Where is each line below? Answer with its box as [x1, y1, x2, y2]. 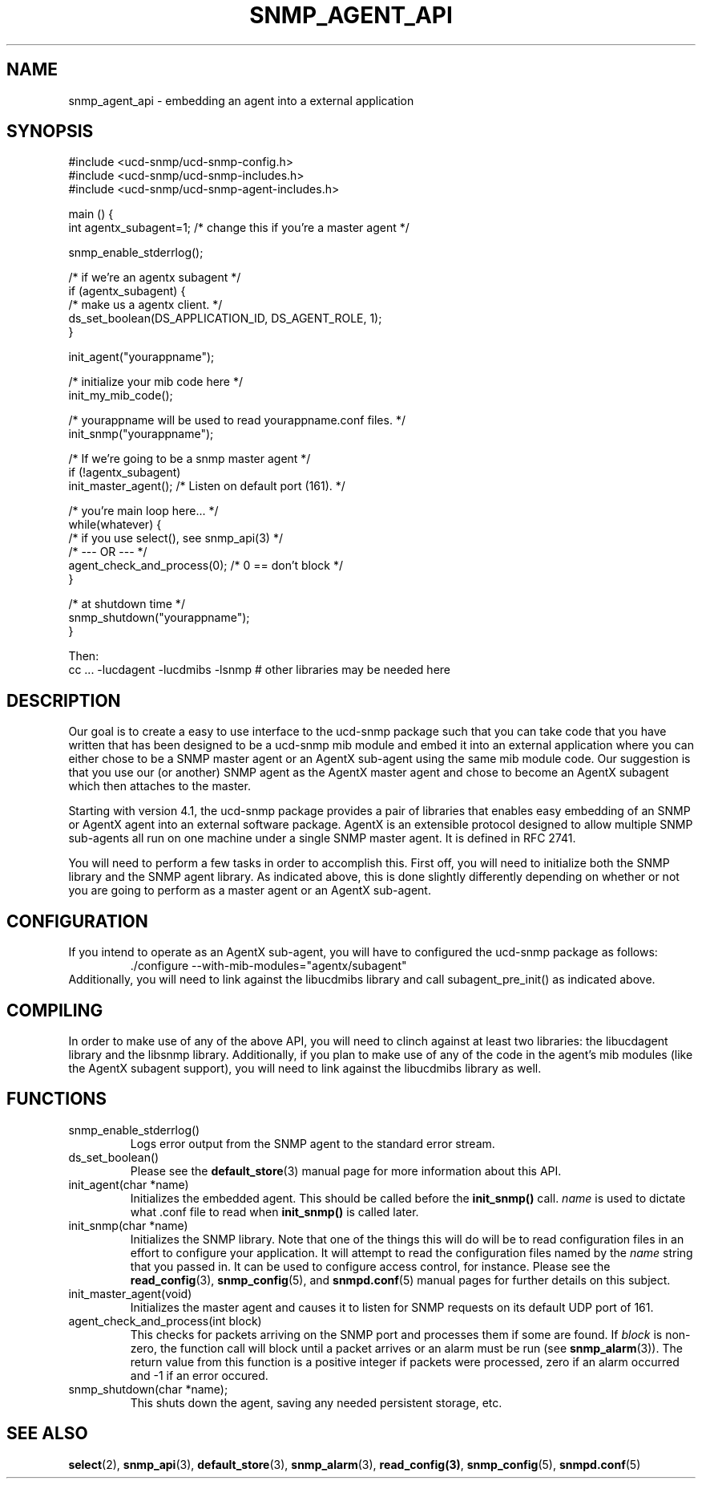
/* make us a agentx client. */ [68, 298, 223, 312]
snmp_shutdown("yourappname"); [68, 611, 250, 625]
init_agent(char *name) [68, 1177, 189, 1191]
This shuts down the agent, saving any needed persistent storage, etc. [130, 1395, 502, 1410]
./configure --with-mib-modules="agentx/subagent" [130, 959, 407, 973]
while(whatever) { [68, 517, 162, 532]
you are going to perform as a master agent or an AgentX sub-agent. [68, 883, 431, 898]
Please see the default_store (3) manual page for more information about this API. [130, 1163, 562, 1178]
